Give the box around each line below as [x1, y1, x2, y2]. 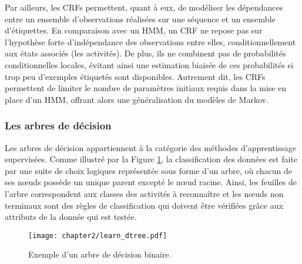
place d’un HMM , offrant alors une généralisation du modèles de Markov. [5, 93, 269, 105]
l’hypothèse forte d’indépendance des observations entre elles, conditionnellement [5, 35, 296, 48]
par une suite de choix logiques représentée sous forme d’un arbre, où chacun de [5, 164, 293, 176]
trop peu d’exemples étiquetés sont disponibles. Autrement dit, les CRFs [5, 70, 266, 82]
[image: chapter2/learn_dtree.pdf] [28, 231, 167, 240]
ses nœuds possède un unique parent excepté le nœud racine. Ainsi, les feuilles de [5, 176, 297, 188]
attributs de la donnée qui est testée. [5, 210, 137, 223]
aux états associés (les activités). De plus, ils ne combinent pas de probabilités [5, 47, 286, 59]
